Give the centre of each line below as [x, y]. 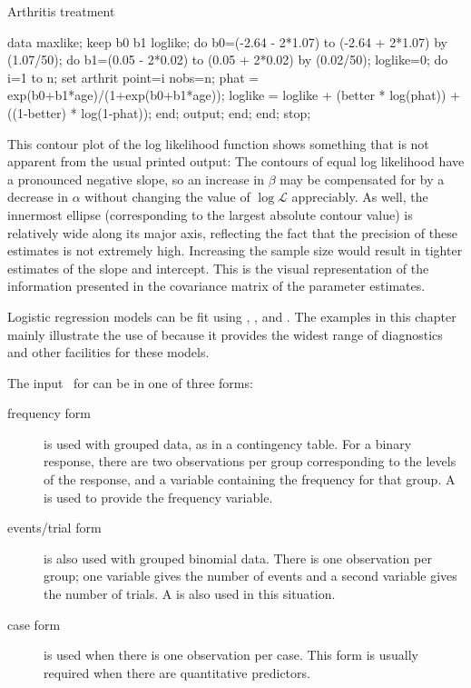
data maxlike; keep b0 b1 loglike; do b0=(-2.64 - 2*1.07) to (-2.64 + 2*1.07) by [227, 41]
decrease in [38, 197]
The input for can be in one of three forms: [130, 382]
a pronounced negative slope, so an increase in [136, 179]
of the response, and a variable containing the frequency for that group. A [250, 479]
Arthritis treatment [61, 11]
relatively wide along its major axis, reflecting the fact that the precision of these [232, 232]
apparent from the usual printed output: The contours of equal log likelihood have [236, 161]
